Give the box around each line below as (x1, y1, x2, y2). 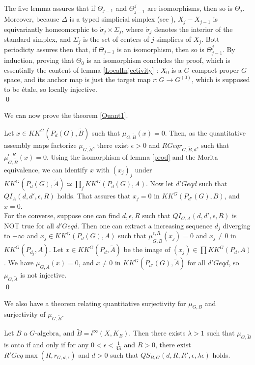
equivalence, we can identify (4, 164, 88, 174)
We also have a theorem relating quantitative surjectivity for (4, 298, 186, 308)
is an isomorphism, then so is (116, 44, 204, 54)
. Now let (146, 178, 174, 189)
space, (4, 74, 22, 84)
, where (121, 24, 143, 34)
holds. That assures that (57, 191, 131, 201)
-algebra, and (35, 328, 75, 338)
